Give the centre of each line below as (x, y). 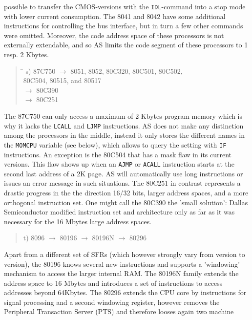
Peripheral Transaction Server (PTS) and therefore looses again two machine (119, 311)
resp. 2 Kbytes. (26, 54)
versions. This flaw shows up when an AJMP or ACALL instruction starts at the (119, 164)
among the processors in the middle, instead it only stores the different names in (124, 135)
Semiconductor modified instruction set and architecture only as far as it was (119, 212)
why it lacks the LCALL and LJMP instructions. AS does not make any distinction (124, 125)
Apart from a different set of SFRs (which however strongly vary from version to (125, 254)
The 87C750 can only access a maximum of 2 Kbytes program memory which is (123, 116)
